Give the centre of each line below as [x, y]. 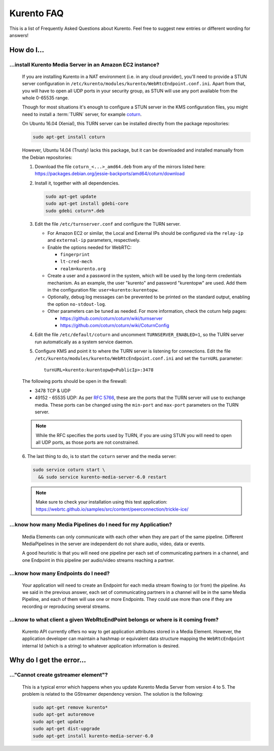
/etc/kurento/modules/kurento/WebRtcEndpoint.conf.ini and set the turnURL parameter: [139, 358]
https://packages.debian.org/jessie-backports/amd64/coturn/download [110, 174]
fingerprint [75, 255]
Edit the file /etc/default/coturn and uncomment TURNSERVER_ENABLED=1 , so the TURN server [140, 335]
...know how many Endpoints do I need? [60, 573]
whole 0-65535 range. [46, 98]
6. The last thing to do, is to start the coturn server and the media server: [99, 456]
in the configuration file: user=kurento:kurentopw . [103, 290]
